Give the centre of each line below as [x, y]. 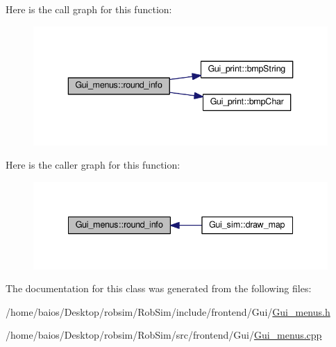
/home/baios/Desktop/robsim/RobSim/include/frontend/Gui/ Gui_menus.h [168, 311]
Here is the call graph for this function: [89, 9]
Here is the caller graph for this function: [93, 165]
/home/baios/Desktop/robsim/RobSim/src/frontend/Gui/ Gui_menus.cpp [164, 335]
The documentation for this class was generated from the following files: [159, 288]
